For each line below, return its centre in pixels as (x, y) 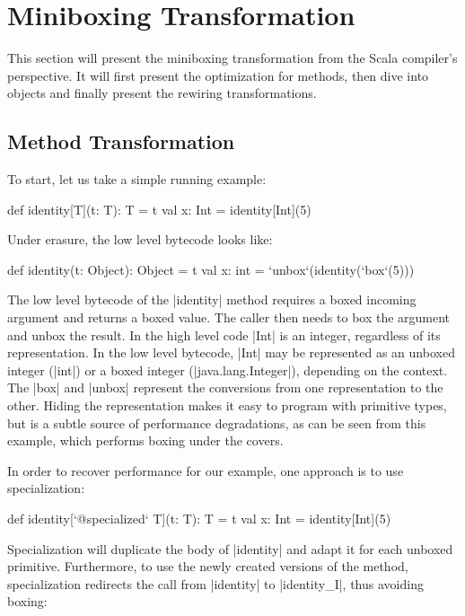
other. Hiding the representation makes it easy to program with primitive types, (227, 405)
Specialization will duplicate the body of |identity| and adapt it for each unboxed (230, 548)
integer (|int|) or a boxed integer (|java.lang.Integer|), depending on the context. (228, 370)
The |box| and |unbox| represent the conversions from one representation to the (225, 387)
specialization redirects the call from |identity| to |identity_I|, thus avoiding (215, 583)
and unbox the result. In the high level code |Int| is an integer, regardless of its (224, 334)
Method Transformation (121, 141)
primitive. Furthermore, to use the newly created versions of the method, (208, 566)
